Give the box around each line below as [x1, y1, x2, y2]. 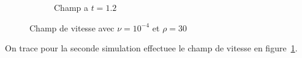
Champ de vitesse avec [29, 21, 115, 34]
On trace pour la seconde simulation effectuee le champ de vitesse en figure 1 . [5, 42, 298, 54]
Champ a [54, 1, 88, 13]
